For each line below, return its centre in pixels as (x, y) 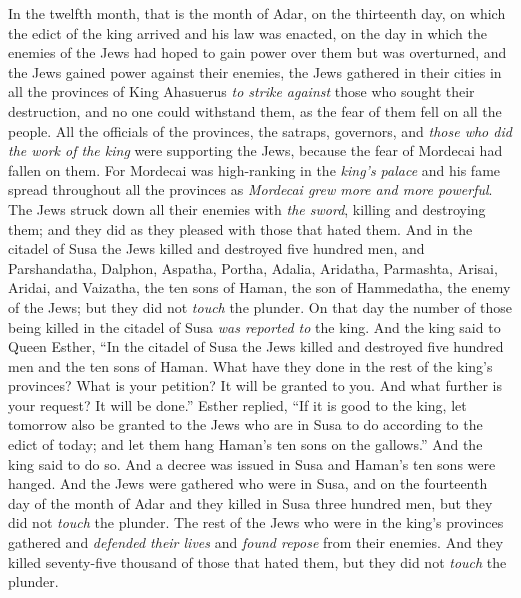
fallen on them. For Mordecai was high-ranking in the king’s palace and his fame (254, 169)
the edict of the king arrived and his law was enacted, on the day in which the (247, 32)
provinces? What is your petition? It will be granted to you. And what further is (255, 385)
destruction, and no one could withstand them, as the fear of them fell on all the (255, 110)
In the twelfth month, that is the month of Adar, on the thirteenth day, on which (257, 13)
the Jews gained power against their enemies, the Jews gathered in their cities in (255, 71)
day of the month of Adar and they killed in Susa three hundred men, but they (250, 502)
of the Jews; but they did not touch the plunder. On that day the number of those (260, 306)
